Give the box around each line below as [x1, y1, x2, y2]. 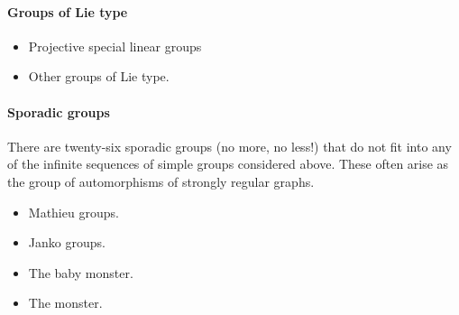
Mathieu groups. [28, 202, 119, 221]
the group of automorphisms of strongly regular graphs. [7, 171, 315, 190]
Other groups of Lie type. [28, 67, 170, 86]
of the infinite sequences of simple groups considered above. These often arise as [7, 154, 449, 173]
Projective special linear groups [28, 36, 202, 55]
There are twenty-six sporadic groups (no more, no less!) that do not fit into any [7, 136, 452, 155]
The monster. [28, 293, 103, 312]
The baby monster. [28, 263, 133, 282]
